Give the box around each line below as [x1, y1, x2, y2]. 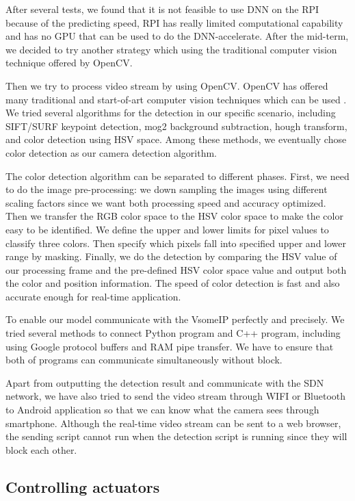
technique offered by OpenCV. [5, 55, 133, 70]
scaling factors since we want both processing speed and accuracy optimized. [5, 195, 326, 209]
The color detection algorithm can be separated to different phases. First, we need [5, 168, 350, 183]
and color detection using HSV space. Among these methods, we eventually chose [5, 132, 347, 146]
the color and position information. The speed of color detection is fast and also [5, 276, 340, 290]
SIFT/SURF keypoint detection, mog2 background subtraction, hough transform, [5, 118, 347, 133]
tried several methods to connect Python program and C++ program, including [5, 326, 341, 340]
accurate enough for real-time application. [5, 289, 181, 303]
